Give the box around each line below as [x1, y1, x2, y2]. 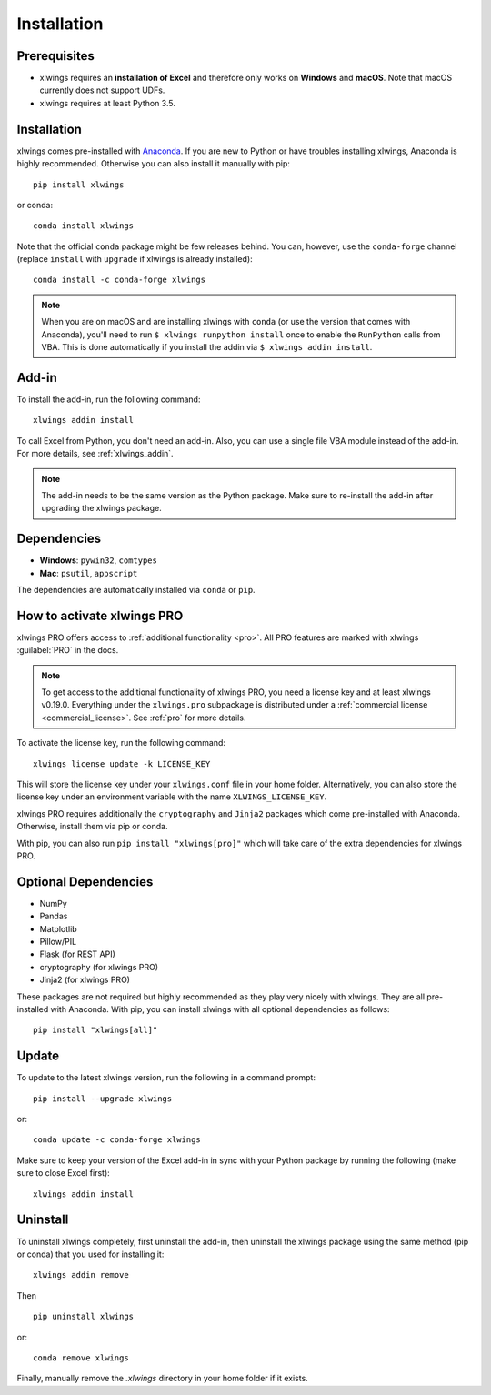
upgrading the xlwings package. [41, 503, 163, 514]
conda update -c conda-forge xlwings [33, 1135, 202, 1145]
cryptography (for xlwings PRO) [39, 961, 159, 972]
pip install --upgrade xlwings [33, 1093, 173, 1104]
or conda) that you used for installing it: [16, 1249, 165, 1260]
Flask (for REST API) [39, 948, 115, 959]
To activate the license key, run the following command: [16, 738, 226, 748]
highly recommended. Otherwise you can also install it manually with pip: [16, 158, 291, 169]
